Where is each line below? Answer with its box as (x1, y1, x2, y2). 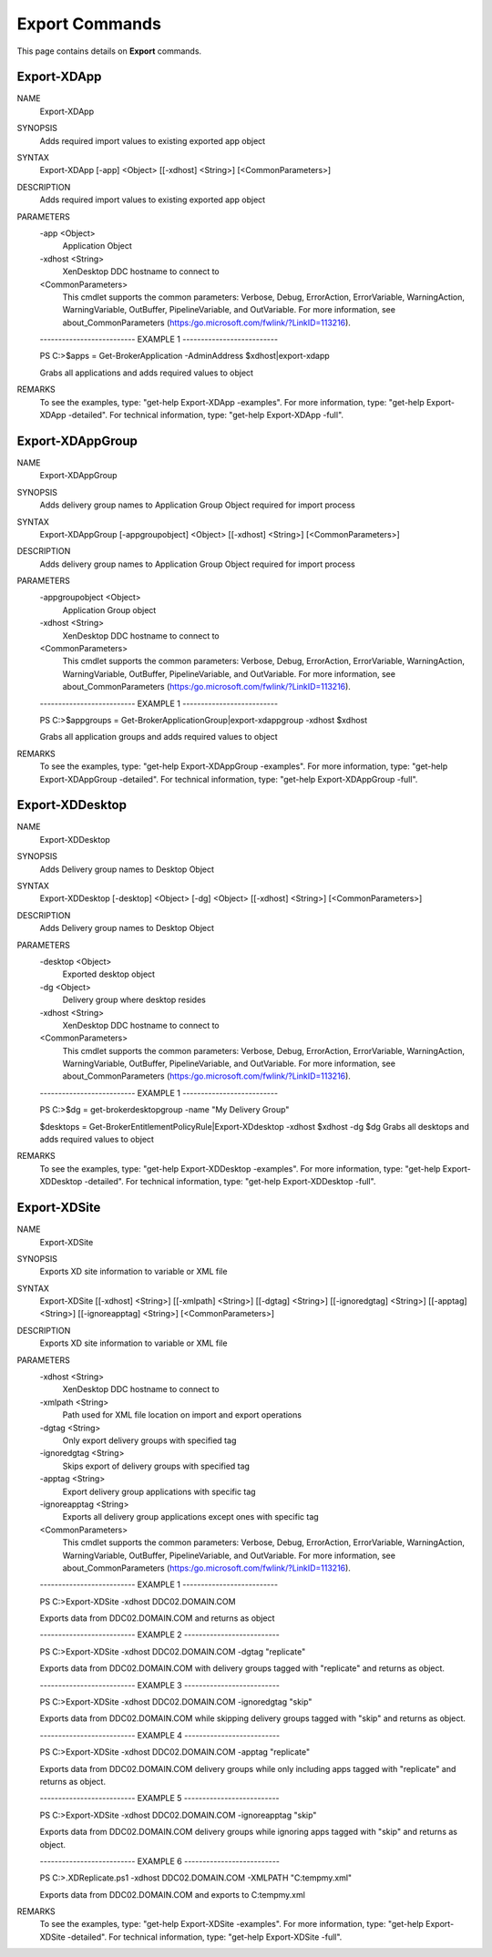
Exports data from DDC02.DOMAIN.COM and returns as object (39, 1613, 275, 1624)
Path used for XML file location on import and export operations (62, 1409, 302, 1420)
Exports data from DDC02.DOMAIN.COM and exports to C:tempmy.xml (39, 1889, 305, 1900)
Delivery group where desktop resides (62, 994, 207, 1006)
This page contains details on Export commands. (16, 46, 202, 56)
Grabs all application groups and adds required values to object (39, 732, 278, 743)
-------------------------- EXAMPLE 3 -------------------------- (39, 1679, 280, 1690)
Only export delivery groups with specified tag (62, 1435, 237, 1446)
